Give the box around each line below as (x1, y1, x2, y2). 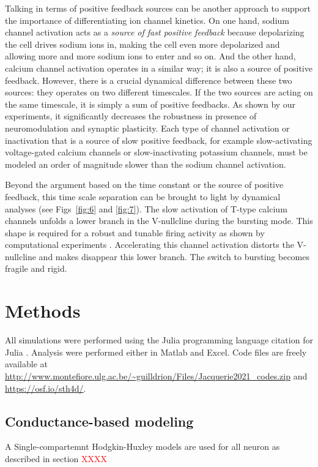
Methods (5, 298, 81, 323)
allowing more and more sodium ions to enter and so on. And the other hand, (5, 50, 296, 62)
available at (5, 357, 48, 370)
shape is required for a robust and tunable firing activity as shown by (5, 226, 265, 239)
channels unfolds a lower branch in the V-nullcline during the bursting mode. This (5, 214, 313, 227)
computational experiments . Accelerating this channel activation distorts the (5, 238, 294, 251)
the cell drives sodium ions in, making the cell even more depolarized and (5, 37, 280, 50)
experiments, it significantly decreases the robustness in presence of (5, 110, 257, 122)
